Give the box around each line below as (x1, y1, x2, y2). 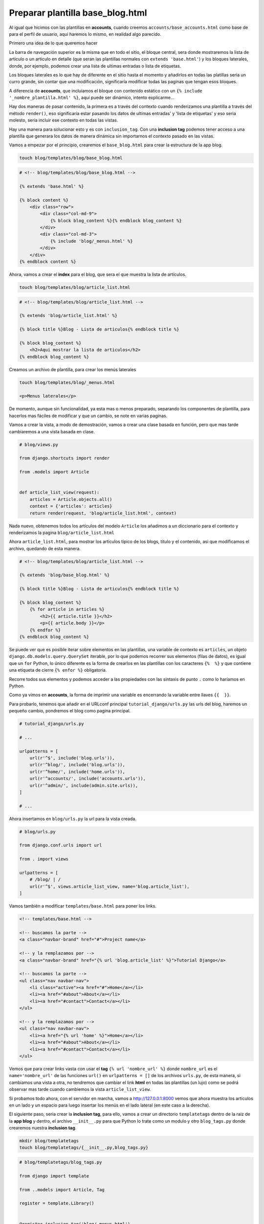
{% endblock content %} (19, 259, 77, 264)
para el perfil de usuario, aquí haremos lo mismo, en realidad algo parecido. (9, 31, 161, 37)
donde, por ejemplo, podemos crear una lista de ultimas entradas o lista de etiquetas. (9, 63, 181, 69)
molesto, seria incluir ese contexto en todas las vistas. (9, 118, 118, 123)
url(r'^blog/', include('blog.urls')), (29, 762, 126, 768)
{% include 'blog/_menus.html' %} (50, 238, 133, 244)
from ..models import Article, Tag (19, 1187, 105, 1192)
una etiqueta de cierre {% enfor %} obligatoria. (9, 667, 107, 673)
